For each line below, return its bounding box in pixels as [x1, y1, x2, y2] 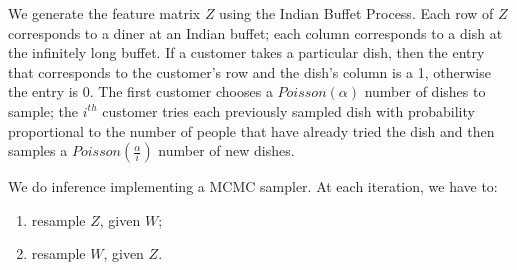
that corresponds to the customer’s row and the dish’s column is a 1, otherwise [8, 61, 491, 82]
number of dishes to [364, 81, 486, 102]
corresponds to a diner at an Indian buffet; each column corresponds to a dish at [8, 22, 503, 43]
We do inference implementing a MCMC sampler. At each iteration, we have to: [8, 176, 498, 197]
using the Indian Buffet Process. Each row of [219, 3, 494, 23]
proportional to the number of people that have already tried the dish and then [8, 120, 495, 141]
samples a [8, 140, 68, 161]
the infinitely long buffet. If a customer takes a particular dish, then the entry [8, 42, 485, 63]
